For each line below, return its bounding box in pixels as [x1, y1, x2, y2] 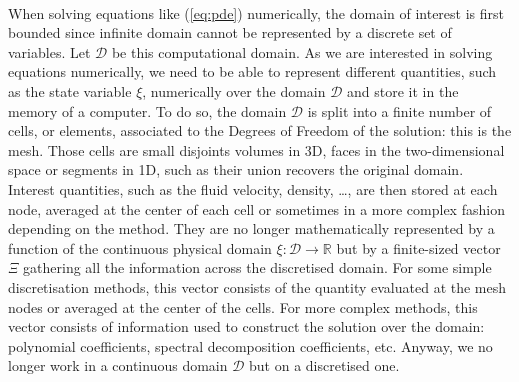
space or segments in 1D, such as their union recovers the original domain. [8, 159, 464, 180]
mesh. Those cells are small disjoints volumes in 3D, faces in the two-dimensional [8, 139, 505, 160]
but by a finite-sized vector [336, 237, 501, 258]
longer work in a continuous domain [8, 355, 228, 376]
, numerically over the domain [142, 80, 326, 101]
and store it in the [347, 80, 459, 101]
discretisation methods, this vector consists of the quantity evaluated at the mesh [8, 276, 507, 297]
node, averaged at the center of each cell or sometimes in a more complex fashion [8, 198, 505, 219]
